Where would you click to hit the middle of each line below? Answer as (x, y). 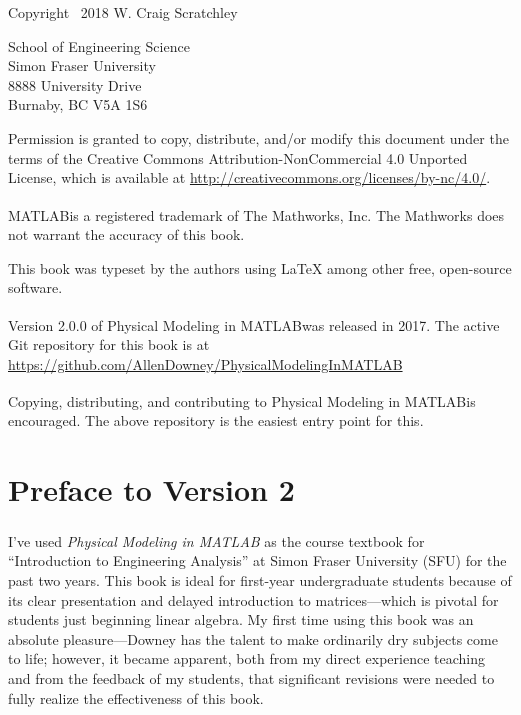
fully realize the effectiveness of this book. (136, 697)
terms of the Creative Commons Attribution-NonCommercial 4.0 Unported (238, 157)
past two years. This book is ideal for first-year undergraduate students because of (260, 580)
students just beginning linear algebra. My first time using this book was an (241, 619)
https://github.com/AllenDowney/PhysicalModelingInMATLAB (205, 363)
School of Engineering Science (99, 45)
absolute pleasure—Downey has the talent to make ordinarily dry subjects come (253, 638)
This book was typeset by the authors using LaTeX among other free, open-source (260, 267)
